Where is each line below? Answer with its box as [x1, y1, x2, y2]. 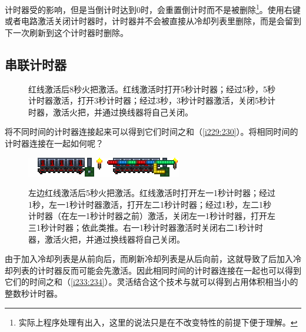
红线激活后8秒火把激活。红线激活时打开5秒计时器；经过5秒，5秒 [28, 82, 275, 95]
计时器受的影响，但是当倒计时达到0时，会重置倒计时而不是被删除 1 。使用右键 [5, 2, 301, 15]
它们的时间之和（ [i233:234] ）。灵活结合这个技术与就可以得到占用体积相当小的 [5, 275, 298, 288]
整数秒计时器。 [5, 287, 62, 299]
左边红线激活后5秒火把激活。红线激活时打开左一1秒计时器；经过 [28, 187, 275, 199]
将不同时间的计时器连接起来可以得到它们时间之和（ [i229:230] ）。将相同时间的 [5, 125, 298, 138]
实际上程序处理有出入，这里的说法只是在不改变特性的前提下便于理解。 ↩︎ [18, 316, 298, 328]
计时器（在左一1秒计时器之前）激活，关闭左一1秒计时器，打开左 [28, 210, 275, 222]
